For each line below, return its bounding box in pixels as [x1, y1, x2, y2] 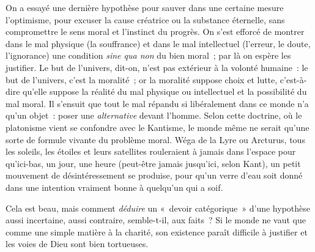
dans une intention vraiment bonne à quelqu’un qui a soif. [6, 180, 223, 193]
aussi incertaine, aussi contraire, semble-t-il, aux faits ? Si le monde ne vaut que [6, 213, 306, 226]
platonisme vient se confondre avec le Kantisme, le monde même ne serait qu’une [6, 120, 309, 133]
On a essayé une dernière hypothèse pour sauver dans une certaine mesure [6, 1, 284, 13]
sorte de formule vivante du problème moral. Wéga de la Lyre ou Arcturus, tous [6, 133, 305, 146]
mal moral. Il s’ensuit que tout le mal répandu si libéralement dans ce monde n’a [6, 97, 309, 109]
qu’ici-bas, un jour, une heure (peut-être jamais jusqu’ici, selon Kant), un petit [6, 157, 301, 169]
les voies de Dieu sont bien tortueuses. [6, 237, 149, 250]
